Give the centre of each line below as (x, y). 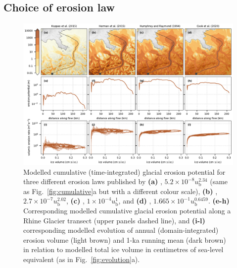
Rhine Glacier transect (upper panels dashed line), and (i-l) (114, 220)
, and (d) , (135, 201)
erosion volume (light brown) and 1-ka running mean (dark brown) (125, 239)
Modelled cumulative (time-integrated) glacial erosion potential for (124, 171)
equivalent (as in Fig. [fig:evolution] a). (82, 259)
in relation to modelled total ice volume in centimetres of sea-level (123, 249)
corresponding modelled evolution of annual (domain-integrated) (121, 230)
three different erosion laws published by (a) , (93, 181)
